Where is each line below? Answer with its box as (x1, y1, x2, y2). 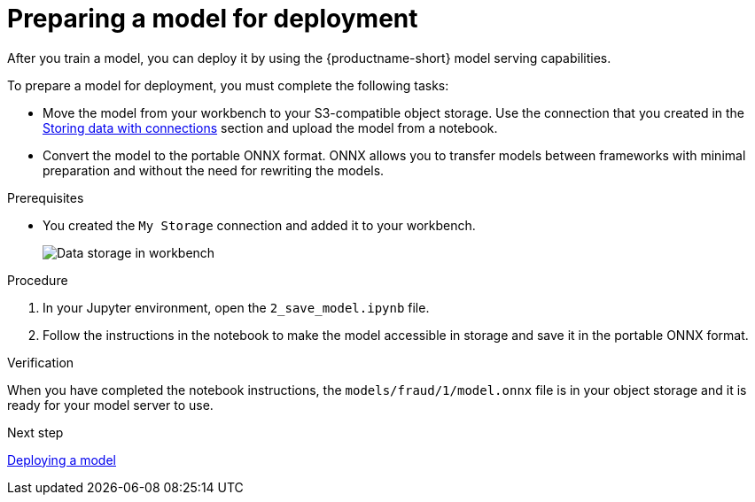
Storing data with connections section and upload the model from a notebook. (43, 120, 498, 135)
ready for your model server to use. (7, 397, 214, 413)
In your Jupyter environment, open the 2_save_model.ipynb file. (43, 299, 430, 315)
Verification (7, 354, 74, 370)
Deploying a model (7, 452, 116, 467)
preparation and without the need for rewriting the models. (43, 162, 385, 178)
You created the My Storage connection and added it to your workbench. (43, 217, 476, 233)
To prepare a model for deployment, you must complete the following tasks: (7, 77, 449, 93)
